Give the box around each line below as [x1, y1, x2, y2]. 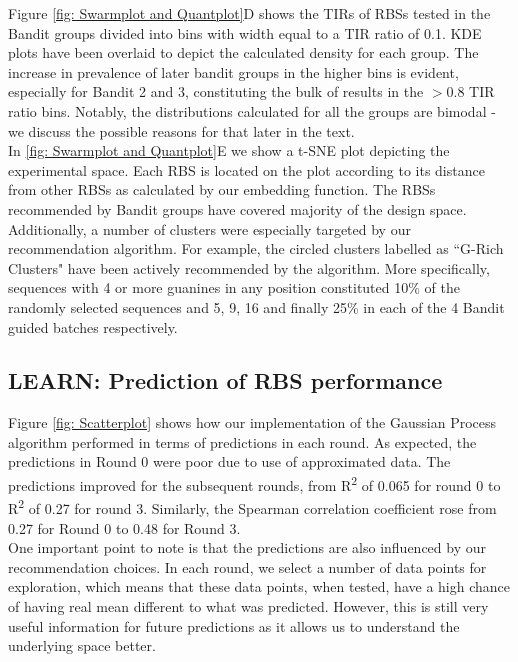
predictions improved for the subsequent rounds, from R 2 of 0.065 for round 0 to [8, 472, 501, 495]
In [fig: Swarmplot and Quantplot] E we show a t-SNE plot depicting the [8, 140, 450, 161]
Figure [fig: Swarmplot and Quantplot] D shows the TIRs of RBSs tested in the [8, 3, 491, 23]
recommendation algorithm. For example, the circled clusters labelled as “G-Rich [8, 238, 504, 259]
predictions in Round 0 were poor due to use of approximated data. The [8, 451, 451, 472]
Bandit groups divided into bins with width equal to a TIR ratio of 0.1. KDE [8, 22, 482, 43]
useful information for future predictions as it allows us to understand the [8, 615, 460, 636]
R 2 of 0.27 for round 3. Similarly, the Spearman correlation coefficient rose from [8, 495, 497, 518]
